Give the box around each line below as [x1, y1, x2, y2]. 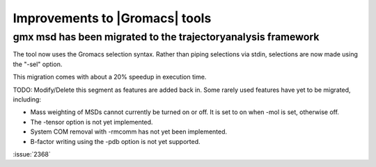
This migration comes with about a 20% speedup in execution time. [13, 73, 207, 81]
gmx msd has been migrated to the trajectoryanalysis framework [13, 31, 320, 43]
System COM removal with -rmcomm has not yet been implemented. [30, 127, 228, 136]
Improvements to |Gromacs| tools [13, 10, 212, 26]
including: [13, 95, 42, 104]
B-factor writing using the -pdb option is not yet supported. [30, 137, 201, 145]
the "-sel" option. [13, 60, 63, 68]
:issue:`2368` [13, 150, 52, 158]
